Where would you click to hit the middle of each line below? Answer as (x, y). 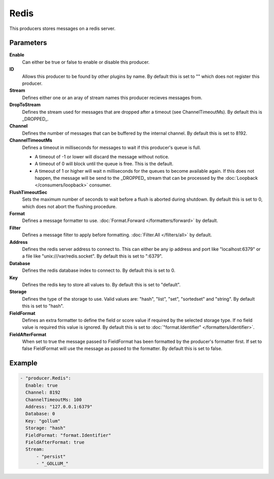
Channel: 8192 (43, 393)
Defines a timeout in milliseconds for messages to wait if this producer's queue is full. (112, 147)
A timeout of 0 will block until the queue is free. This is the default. (104, 164)
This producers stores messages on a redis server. (62, 28)
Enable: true (42, 385)
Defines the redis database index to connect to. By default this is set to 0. (99, 270)
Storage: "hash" (46, 428)
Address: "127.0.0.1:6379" (59, 407)
